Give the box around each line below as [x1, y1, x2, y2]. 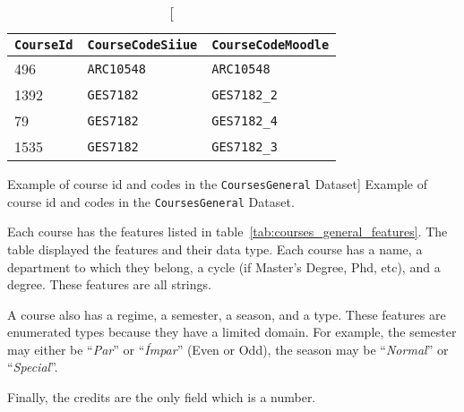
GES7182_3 [211, 139, 278, 154]
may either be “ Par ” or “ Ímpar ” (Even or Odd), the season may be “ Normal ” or [7, 339, 449, 358]
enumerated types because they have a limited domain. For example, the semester [7, 322, 457, 341]
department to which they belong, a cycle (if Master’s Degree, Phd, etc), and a [7, 257, 441, 276]
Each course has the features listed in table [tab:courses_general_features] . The [7, 222, 448, 241]
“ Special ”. [7, 357, 58, 376]
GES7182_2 [211, 87, 278, 102]
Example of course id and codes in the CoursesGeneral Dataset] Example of [7, 175, 427, 193]
